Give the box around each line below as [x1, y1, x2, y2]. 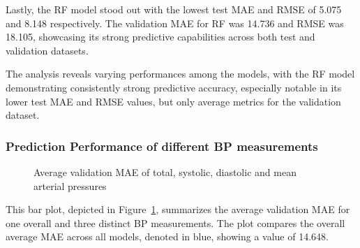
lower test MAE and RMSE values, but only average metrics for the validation [6, 94, 341, 108]
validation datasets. [6, 43, 89, 57]
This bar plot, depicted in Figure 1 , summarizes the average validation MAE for [6, 202, 350, 217]
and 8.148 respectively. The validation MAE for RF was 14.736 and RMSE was [6, 15, 344, 30]
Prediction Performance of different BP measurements [6, 137, 318, 154]
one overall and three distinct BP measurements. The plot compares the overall [6, 215, 345, 230]
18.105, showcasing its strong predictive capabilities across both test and [6, 29, 315, 44]
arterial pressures [33, 178, 107, 193]
